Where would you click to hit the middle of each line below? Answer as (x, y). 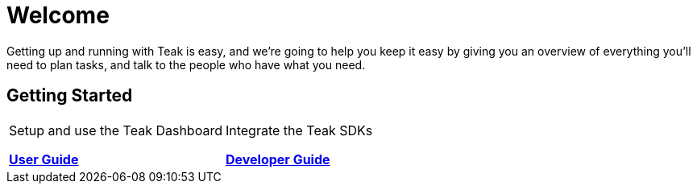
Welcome (58, 15)
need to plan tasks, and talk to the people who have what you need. (186, 64)
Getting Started (70, 96)
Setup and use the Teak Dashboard (116, 130)
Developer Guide (278, 159)
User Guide (44, 159)
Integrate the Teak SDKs (299, 130)
